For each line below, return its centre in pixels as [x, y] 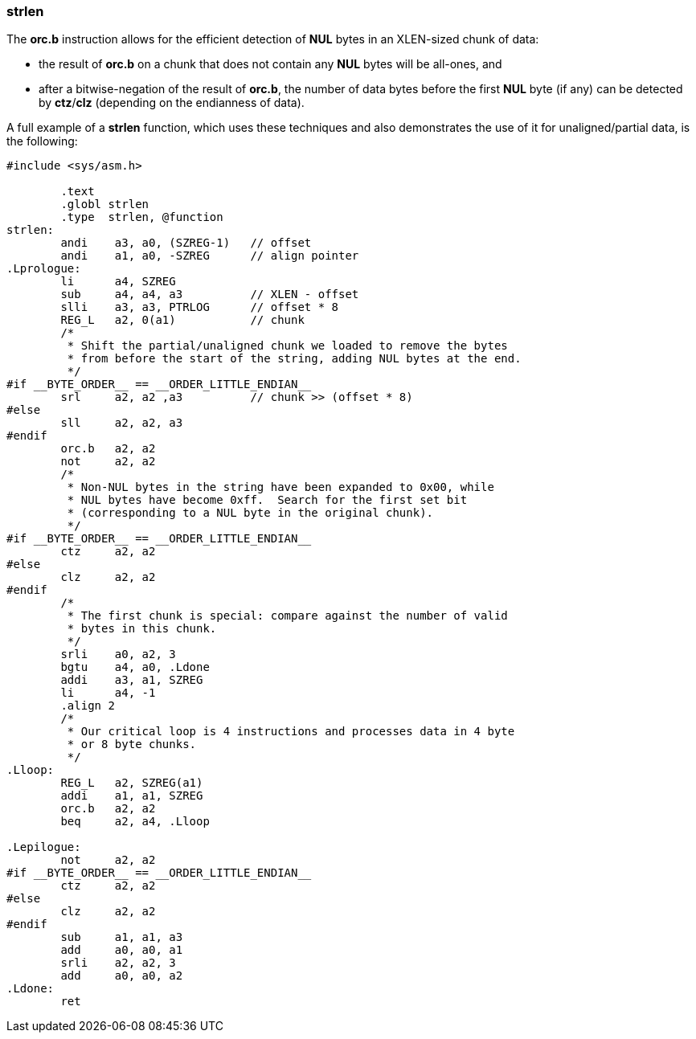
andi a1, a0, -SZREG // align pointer [210, 256]
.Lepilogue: [44, 847]
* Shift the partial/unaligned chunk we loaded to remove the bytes [287, 346]
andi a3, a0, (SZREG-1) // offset [186, 243]
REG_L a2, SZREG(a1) [132, 783]
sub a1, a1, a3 [122, 937]
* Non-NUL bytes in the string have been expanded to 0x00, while [280, 487]
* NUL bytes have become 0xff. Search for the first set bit [267, 500]
